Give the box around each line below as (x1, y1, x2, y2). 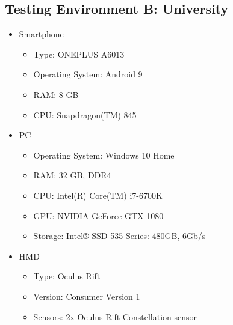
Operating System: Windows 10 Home (33, 148, 175, 161)
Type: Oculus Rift (33, 270, 101, 282)
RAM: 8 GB (33, 88, 79, 100)
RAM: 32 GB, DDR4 (33, 169, 111, 181)
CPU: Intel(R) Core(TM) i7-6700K (33, 189, 163, 201)
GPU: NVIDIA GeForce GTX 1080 (33, 209, 164, 222)
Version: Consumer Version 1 (33, 290, 140, 302)
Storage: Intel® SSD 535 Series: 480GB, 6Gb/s (33, 229, 206, 242)
